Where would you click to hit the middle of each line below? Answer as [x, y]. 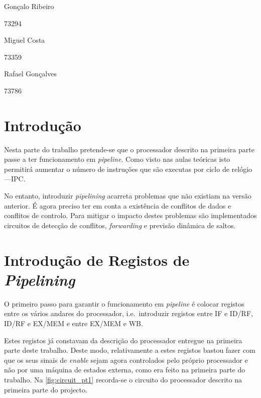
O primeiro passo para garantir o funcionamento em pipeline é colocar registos [124, 303]
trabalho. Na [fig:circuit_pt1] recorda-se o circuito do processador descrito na [123, 379]
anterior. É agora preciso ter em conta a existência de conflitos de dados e [118, 205]
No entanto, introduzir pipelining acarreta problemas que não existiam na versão [128, 196]
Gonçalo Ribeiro [29, 6]
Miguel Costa [25, 40]
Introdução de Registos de [97, 260]
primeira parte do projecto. [46, 389]
